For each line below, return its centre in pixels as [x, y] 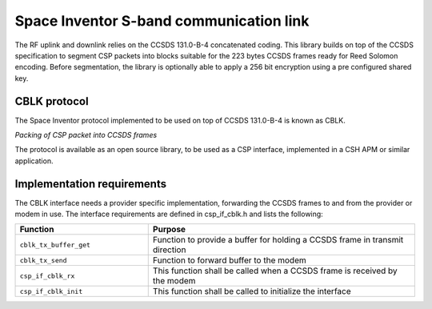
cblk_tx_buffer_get [55, 245]
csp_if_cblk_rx [47, 276]
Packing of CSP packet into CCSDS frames [86, 135]
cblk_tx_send [43, 260]
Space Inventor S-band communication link [162, 21]
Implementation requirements [91, 184]
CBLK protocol [52, 101]
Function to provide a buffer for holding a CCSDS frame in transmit [278, 240]
